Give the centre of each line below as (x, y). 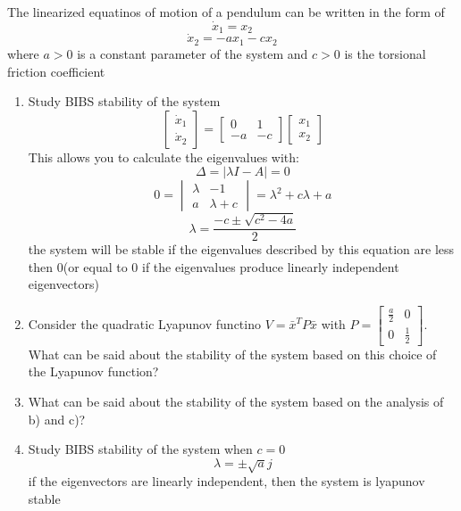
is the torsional (385, 53)
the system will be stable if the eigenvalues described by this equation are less (241, 249)
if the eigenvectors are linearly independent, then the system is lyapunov (226, 481)
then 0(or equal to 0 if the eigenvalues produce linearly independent (214, 266)
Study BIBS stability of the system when (140, 449)
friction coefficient (56, 71)
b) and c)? (57, 419)
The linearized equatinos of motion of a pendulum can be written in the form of (226, 12)
